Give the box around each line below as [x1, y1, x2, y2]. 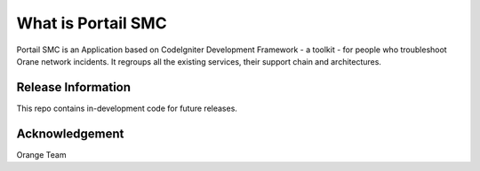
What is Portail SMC [16, 13, 168, 33]
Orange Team [16, 149, 67, 159]
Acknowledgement [16, 126, 124, 141]
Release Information [16, 80, 132, 95]
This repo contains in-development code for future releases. [16, 103, 237, 113]
